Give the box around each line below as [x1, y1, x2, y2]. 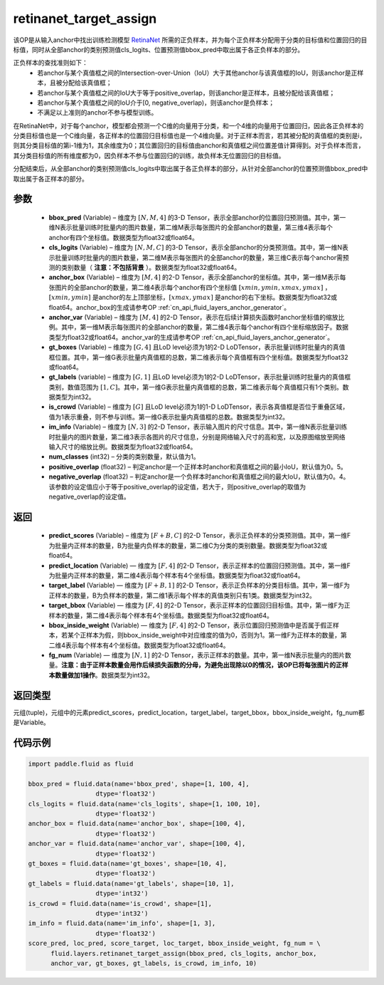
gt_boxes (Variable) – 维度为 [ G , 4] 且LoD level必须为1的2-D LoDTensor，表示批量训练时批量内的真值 [48, 343, 346, 352]
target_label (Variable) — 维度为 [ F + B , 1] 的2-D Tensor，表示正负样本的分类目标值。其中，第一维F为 [48, 581, 351, 590]
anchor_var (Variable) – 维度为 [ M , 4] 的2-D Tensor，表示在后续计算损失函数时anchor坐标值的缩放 [48, 313, 338, 321]
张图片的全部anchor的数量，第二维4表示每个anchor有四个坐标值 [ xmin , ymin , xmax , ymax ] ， [48, 283, 331, 291]
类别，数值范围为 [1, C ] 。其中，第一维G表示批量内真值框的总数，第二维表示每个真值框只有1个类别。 [48, 382, 343, 391]
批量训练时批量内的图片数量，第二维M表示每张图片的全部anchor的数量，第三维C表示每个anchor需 [54, 253, 343, 261]
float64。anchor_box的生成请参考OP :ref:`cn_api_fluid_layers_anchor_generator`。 [48, 303, 291, 311]
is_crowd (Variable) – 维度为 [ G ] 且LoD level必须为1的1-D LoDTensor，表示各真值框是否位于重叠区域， [48, 402, 349, 411]
